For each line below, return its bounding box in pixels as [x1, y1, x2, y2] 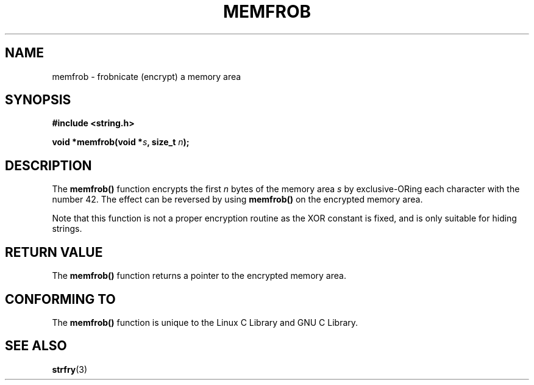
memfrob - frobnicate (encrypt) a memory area [52, 71, 241, 82]
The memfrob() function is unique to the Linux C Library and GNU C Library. [52, 317, 358, 328]
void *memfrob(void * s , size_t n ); [52, 137, 190, 148]
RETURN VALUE [5, 244, 103, 260]
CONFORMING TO [5, 291, 116, 307]
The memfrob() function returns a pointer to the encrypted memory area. [52, 270, 346, 281]
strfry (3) [52, 364, 88, 375]
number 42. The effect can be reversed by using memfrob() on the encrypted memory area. [52, 194, 423, 205]
